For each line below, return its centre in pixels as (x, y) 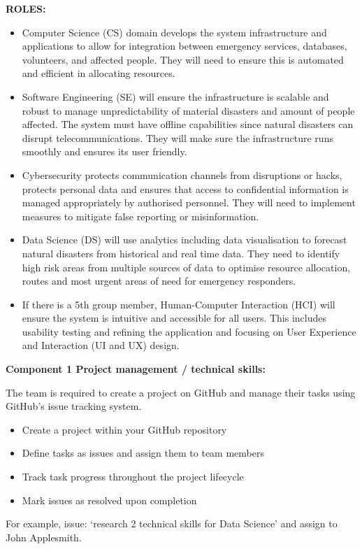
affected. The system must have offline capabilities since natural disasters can (188, 124)
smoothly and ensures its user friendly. (104, 151)
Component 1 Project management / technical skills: (136, 369)
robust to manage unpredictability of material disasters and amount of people (188, 110)
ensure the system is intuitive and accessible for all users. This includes (174, 318)
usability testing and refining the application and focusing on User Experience (189, 331)
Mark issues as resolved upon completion (109, 500)
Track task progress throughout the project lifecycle (133, 477)
